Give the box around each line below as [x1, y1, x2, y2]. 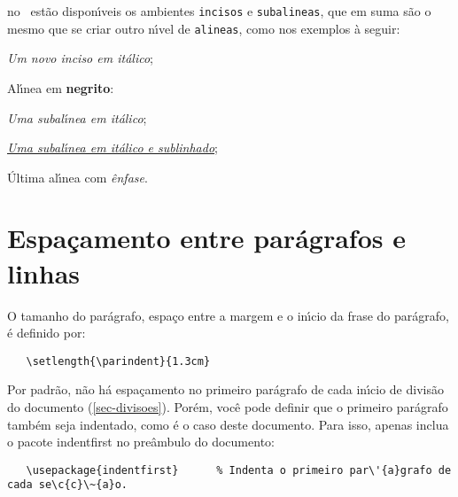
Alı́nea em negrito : [7, 78, 114, 97]
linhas [7, 254, 81, 291]
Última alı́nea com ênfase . [7, 167, 148, 186]
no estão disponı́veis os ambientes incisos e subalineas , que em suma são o [7, 2, 431, 19]
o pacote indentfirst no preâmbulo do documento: [7, 432, 275, 451]
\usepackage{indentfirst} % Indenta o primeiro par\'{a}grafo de [26, 463, 452, 477]
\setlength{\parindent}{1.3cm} [26, 354, 211, 368]
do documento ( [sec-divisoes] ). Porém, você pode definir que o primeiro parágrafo [7, 398, 448, 416]
